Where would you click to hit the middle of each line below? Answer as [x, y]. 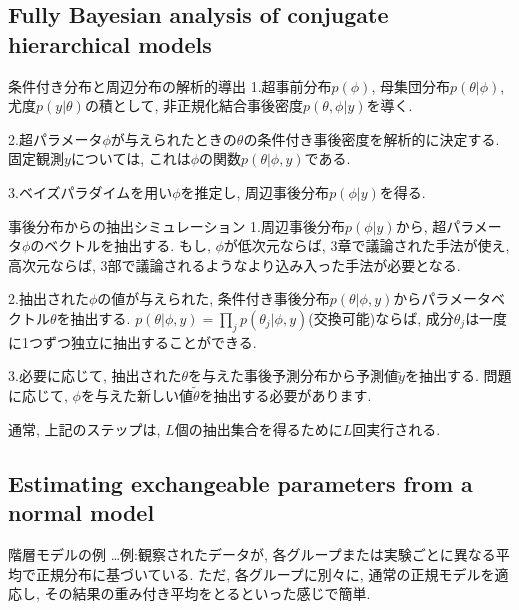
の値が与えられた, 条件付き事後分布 [213, 298]
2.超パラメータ [55, 138]
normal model [81, 512]
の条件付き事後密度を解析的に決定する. [371, 138]
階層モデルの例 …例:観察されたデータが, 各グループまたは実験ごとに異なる [252, 553]
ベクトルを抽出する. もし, [127, 245]
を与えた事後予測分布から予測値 [293, 375]
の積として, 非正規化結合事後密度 [194, 105]
